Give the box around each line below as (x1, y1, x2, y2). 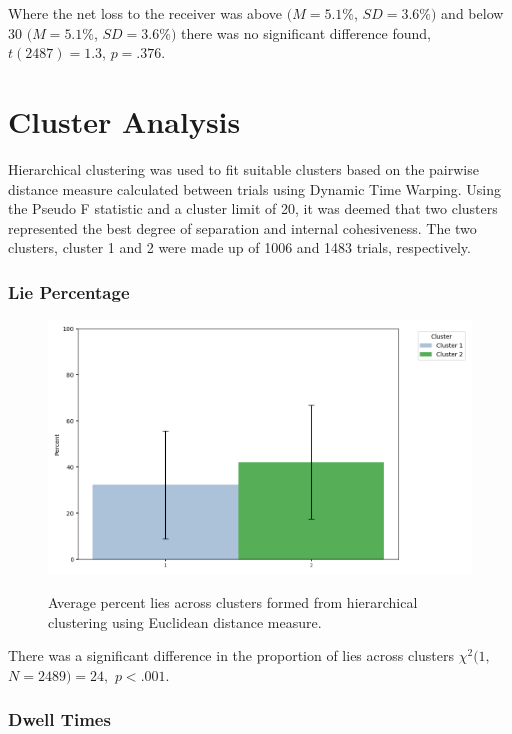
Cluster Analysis (8, 100, 241, 141)
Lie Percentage (8, 279, 130, 304)
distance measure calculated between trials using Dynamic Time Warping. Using (8, 178, 502, 199)
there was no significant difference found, (181, 22, 431, 43)
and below (441, 3, 504, 23)
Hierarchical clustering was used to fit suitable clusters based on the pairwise (8, 158, 479, 179)
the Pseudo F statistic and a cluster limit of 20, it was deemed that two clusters (8, 198, 498, 219)
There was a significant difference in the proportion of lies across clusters (8, 645, 455, 666)
